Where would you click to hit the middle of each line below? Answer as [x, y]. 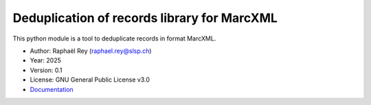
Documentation [52, 89]
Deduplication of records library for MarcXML [145, 18]
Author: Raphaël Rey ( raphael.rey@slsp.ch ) [91, 51]
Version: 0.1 [46, 70]
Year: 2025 [46, 60]
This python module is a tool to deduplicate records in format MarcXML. [114, 38]
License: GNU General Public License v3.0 [90, 80]
